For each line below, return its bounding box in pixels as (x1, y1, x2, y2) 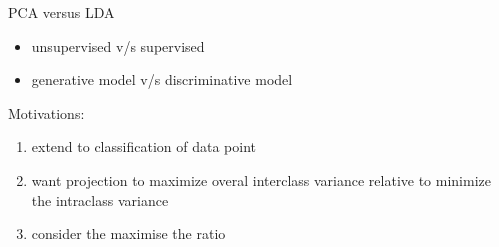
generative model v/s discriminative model (31, 69, 293, 90)
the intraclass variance (31, 189, 169, 210)
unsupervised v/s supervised (31, 35, 205, 56)
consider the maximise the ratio (31, 223, 226, 244)
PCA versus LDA (8, 2, 115, 22)
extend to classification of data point (31, 136, 256, 157)
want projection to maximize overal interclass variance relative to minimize (31, 169, 491, 190)
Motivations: (8, 102, 85, 123)
